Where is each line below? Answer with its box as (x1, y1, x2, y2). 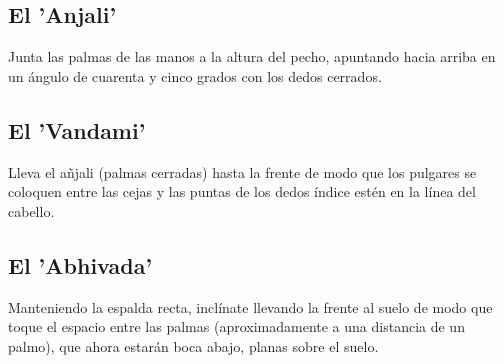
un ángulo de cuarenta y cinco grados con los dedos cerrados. (8, 65, 382, 86)
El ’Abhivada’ (8, 249, 153, 280)
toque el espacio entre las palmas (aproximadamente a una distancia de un (8, 316, 465, 337)
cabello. (8, 200, 55, 221)
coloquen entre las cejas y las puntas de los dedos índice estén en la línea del (8, 181, 476, 202)
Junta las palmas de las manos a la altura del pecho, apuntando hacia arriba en (8, 46, 496, 67)
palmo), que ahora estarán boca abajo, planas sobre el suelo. (8, 335, 379, 356)
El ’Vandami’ (8, 114, 146, 145)
